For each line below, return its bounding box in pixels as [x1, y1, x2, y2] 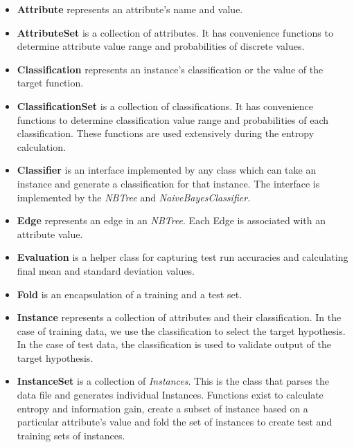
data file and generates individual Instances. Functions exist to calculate [17, 387, 324, 402]
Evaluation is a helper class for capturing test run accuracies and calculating [17, 250, 348, 264]
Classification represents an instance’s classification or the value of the [17, 62, 324, 76]
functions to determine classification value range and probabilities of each [17, 112, 329, 127]
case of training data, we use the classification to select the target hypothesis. [17, 323, 346, 338]
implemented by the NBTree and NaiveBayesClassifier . [17, 190, 251, 204]
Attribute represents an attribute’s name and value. [17, 2, 243, 16]
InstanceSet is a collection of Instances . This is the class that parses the [17, 374, 329, 388]
